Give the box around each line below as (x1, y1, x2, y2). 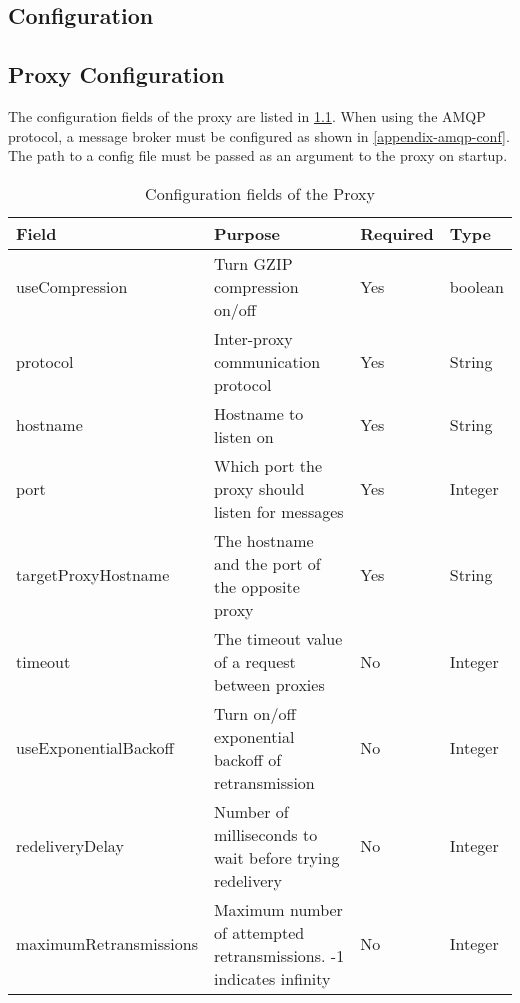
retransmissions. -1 (213, 943, 345, 967)
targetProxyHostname (16, 563, 170, 587)
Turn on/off (213, 701, 296, 725)
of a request (213, 649, 296, 673)
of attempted (213, 920, 305, 944)
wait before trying (213, 845, 340, 869)
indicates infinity (213, 966, 331, 990)
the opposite (213, 574, 300, 598)
